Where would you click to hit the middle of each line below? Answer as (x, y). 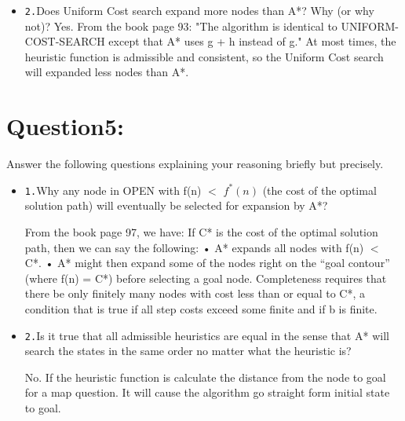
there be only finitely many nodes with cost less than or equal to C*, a (195, 293)
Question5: (66, 126)
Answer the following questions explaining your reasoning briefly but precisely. (195, 164)
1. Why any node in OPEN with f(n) (113, 190)
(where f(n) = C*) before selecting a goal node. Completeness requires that (206, 278)
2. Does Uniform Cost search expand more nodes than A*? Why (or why (199, 10)
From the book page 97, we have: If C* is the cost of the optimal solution (201, 232)
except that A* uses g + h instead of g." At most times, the (252, 41)
